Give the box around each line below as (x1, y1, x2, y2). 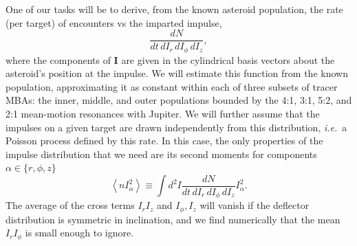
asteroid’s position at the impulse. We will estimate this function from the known (6, 66, 348, 80)
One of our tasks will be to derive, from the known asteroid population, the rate (6, 2, 343, 16)
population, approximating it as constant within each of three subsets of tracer (6, 79, 338, 93)
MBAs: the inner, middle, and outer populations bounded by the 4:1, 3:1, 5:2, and (6, 93, 352, 107)
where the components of (6, 52, 111, 67)
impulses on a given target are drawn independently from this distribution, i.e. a (6, 120, 347, 134)
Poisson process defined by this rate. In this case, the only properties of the (6, 133, 323, 148)
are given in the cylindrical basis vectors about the (121, 52, 335, 67)
